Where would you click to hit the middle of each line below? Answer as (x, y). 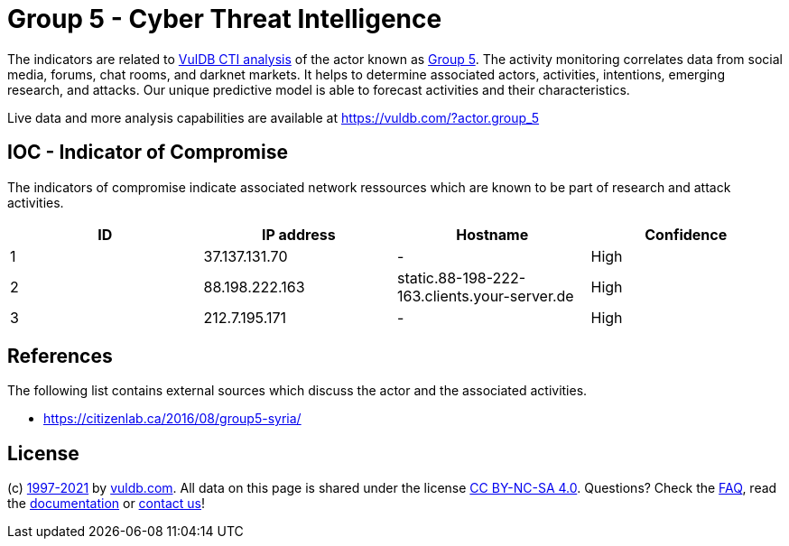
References (60, 356)
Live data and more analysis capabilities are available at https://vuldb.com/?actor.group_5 (274, 117)
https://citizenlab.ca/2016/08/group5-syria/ (172, 419)
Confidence (686, 234)
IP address (298, 234)
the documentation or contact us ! (106, 504)
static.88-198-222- (462, 278)
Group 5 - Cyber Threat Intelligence (225, 19)
